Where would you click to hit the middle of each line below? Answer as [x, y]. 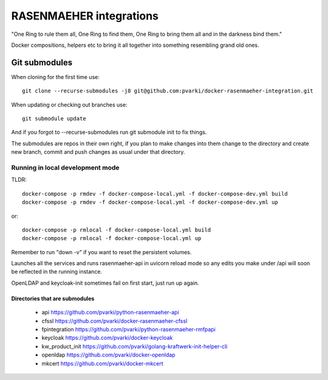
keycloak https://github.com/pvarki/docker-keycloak [107, 338]
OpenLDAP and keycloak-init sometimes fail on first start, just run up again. [105, 283]
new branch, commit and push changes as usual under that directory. [98, 152]
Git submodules [42, 62]
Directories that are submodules [53, 299]
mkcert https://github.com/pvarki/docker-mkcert [102, 363]
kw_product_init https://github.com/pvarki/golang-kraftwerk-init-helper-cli [135, 346]
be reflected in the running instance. [57, 272]
